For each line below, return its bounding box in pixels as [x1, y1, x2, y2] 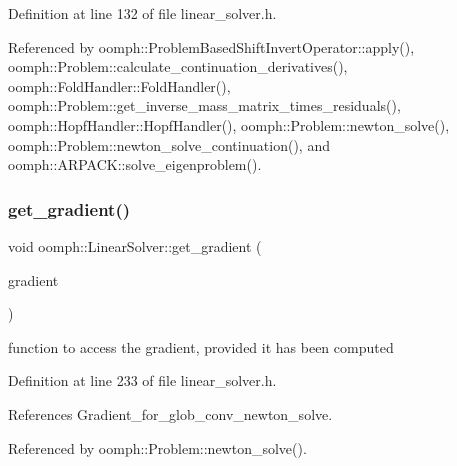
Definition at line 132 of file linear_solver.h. [8, 3, 277, 23]
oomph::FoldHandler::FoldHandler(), [8, 75, 231, 96]
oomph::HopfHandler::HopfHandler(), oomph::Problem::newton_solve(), [8, 114, 450, 135]
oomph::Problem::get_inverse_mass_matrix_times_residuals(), [8, 95, 401, 116]
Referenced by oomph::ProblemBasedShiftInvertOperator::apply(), [8, 36, 415, 57]
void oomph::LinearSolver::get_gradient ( [8, 235, 262, 256]
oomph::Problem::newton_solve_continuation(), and [8, 134, 330, 155]
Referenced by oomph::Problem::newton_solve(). [8, 437, 307, 458]
